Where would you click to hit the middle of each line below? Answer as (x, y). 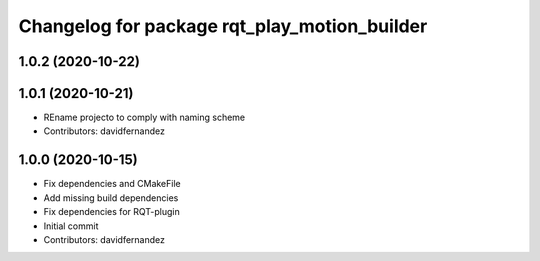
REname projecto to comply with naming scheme (144, 117)
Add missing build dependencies (111, 197)
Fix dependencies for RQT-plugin (111, 212)
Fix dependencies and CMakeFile (112, 184)
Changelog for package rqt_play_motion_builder (223, 26)
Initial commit (71, 226)
